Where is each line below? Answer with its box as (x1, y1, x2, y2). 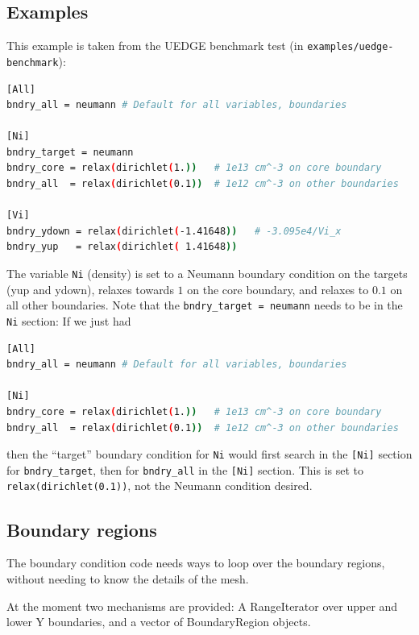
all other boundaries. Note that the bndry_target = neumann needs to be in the (6, 297, 403, 313)
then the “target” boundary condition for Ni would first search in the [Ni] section (6, 446, 413, 463)
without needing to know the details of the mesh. (6, 570, 249, 587)
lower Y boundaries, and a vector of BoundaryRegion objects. (6, 613, 311, 630)
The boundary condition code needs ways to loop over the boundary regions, (6, 554, 385, 571)
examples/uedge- (307, 41, 394, 53)
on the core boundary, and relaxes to (187, 280, 369, 297)
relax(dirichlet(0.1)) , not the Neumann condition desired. (6, 477, 313, 494)
